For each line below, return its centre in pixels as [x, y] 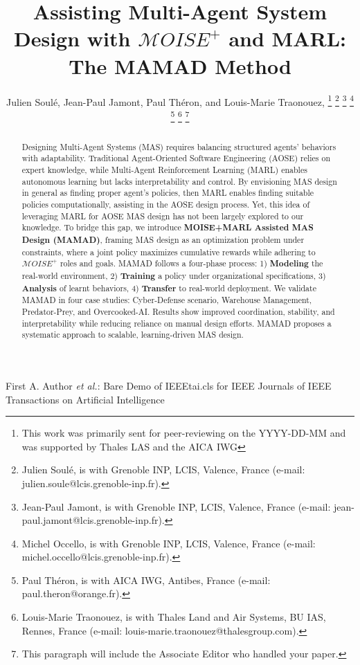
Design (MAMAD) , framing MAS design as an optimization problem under [163, 240]
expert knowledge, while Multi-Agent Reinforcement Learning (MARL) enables [164, 170]
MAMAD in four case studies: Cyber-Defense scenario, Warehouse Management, [167, 300]
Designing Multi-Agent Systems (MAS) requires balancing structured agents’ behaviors [179, 146]
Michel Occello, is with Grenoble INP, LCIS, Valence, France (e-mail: [169, 543]
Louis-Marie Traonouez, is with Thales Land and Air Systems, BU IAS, [174, 617]
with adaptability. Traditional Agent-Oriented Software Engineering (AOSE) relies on [176, 158]
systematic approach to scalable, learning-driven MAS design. [133, 335]
